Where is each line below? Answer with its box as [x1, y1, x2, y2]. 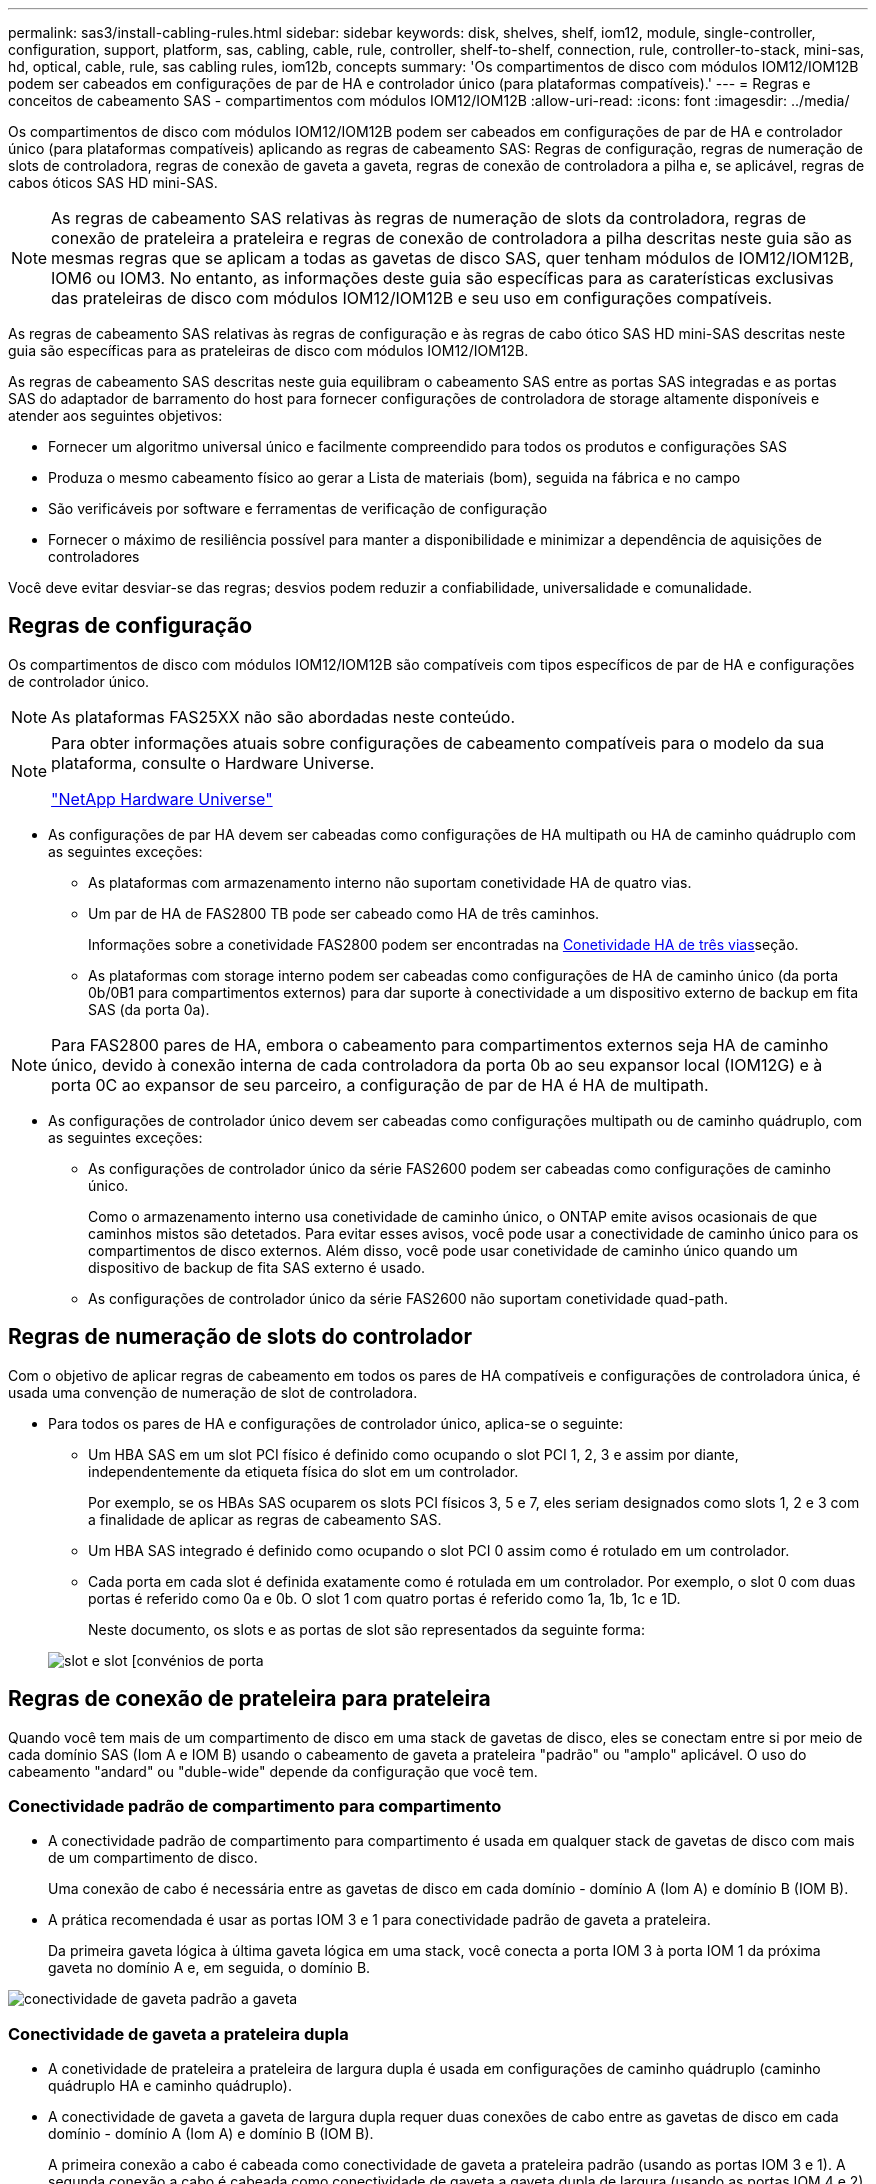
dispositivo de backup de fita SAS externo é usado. [88, 1258, 426, 1276]
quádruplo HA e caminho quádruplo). [48, 2077, 292, 2095]
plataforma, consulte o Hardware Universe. [51, 752, 375, 773]
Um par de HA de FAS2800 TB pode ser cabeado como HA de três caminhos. [88, 904, 600, 922]
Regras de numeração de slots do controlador [8, 1324, 472, 1350]
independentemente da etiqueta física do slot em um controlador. [88, 1462, 519, 1480]
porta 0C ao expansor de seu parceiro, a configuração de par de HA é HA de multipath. [51, 1074, 709, 1095]
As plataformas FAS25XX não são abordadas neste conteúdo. [51, 706, 516, 727]
